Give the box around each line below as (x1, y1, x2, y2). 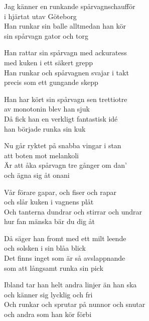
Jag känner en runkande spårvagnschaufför (4, 1, 135, 11)
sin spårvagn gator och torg (4, 30, 88, 41)
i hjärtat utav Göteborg (4, 11, 77, 21)
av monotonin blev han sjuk (4, 103, 90, 114)
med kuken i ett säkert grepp (4, 57, 93, 67)
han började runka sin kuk (4, 123, 86, 134)
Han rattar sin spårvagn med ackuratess (4, 47, 127, 58)
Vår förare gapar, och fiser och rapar (4, 186, 116, 197)
